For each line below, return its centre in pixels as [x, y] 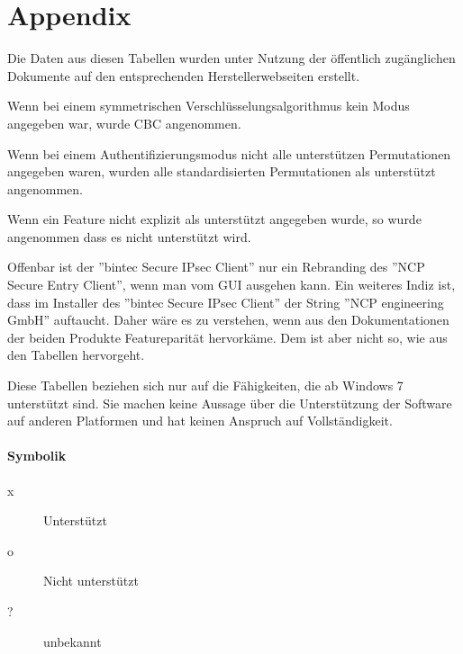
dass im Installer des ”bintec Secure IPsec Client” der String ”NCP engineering [226, 302]
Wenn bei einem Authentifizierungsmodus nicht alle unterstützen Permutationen [229, 153]
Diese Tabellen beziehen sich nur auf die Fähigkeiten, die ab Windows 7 [205, 385]
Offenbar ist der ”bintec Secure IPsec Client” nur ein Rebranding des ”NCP [216, 267]
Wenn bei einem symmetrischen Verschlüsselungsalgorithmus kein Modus [209, 106]
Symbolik [37, 456]
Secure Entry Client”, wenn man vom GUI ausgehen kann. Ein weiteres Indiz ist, [231, 285]
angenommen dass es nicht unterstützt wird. [129, 236]
